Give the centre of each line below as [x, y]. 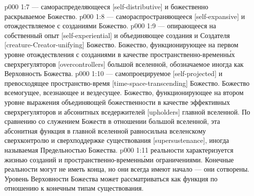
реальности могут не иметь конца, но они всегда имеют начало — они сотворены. [127, 169]
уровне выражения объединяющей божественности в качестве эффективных [117, 102]
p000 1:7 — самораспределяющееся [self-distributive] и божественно [106, 6]
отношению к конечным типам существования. [74, 188]
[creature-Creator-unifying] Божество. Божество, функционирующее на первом [121, 45]
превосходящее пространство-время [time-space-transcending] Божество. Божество [127, 83]
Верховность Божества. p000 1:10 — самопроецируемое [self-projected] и [114, 73]
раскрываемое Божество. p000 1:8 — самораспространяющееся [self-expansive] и [125, 16]
